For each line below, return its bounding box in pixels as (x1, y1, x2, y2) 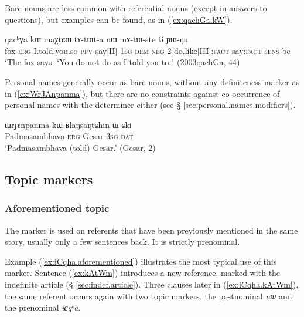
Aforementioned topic (5, 201, 110, 215)
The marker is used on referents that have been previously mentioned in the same (5, 224, 298, 236)
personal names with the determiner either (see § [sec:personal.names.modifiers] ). (5, 99, 296, 111)
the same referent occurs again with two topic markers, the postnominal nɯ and (5, 289, 292, 302)
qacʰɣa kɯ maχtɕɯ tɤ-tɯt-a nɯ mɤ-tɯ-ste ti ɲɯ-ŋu (5, 33, 188, 45)
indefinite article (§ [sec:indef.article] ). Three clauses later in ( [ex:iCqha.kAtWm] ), (5, 278, 299, 290)
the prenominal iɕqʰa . (5, 301, 81, 313)
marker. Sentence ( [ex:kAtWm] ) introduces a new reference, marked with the (5, 267, 281, 279)
